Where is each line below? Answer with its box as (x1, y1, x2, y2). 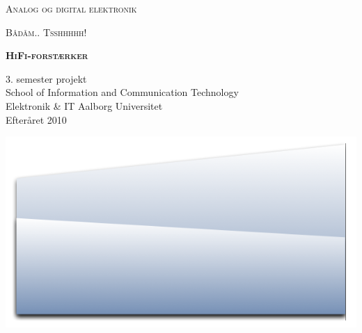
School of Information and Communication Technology (6, 85, 239, 99)
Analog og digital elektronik (6, 1, 137, 15)
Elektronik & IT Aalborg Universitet (6, 98, 163, 113)
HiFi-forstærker (6, 48, 88, 63)
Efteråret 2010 (6, 112, 67, 127)
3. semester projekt (6, 71, 87, 86)
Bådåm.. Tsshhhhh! (6, 24, 87, 39)
